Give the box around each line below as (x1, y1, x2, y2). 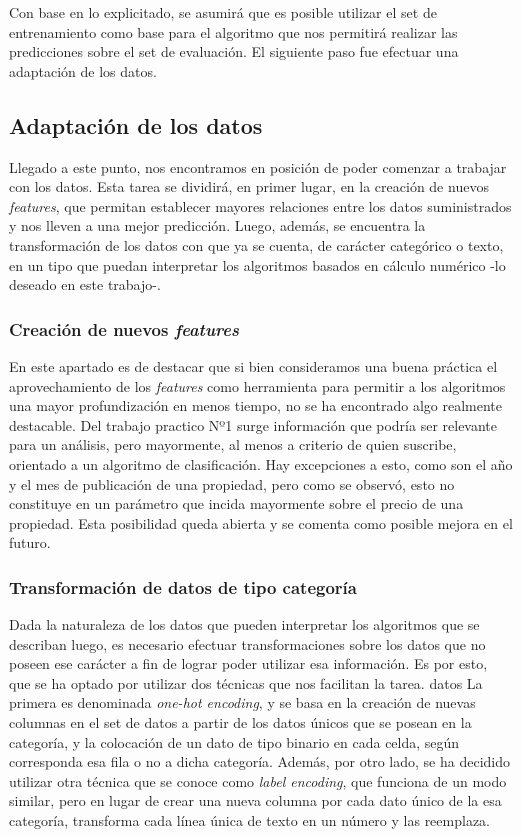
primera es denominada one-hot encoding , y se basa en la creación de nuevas (9, 692, 476, 713)
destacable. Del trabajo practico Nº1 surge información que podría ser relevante (9, 414, 498, 435)
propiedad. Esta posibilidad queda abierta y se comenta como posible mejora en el (9, 512, 513, 533)
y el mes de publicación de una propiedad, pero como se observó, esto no (9, 473, 455, 494)
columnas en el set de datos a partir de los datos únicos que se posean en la (9, 712, 472, 733)
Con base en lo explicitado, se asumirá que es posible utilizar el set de (9, 2, 437, 22)
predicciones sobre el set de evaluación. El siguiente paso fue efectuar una (9, 41, 459, 62)
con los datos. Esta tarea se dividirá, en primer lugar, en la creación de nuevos (9, 176, 489, 197)
